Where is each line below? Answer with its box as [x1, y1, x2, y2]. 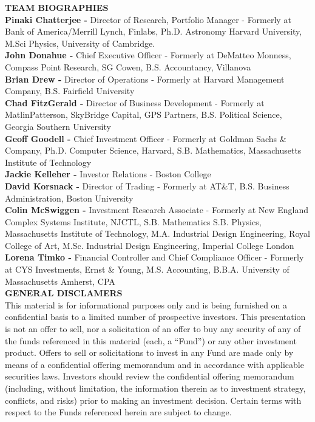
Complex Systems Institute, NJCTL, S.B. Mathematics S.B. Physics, [5, 215, 262, 228]
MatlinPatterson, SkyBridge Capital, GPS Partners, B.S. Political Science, [5, 108, 282, 121]
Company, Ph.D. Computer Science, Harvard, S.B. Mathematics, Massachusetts [5, 144, 302, 157]
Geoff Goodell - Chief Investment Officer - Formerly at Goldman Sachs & [5, 132, 286, 145]
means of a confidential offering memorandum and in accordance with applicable [5, 358, 304, 370]
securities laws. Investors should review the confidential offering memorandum [5, 370, 294, 383]
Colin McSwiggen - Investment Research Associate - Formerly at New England [5, 203, 309, 216]
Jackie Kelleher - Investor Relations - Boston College [5, 168, 211, 180]
